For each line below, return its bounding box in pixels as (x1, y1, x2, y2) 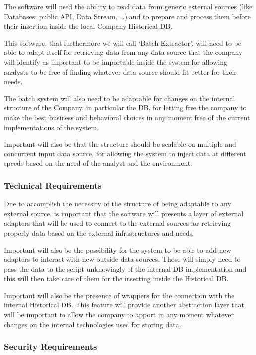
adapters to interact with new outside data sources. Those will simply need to (4, 254, 241, 264)
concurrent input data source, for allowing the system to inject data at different (4, 148, 246, 158)
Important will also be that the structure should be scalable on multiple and (4, 139, 236, 149)
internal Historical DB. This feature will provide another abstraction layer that (4, 300, 244, 310)
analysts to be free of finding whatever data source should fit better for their (4, 66, 237, 77)
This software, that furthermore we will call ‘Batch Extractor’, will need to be (4, 37, 241, 48)
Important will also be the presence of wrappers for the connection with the (4, 290, 235, 300)
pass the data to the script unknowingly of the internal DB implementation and (4, 263, 247, 274)
